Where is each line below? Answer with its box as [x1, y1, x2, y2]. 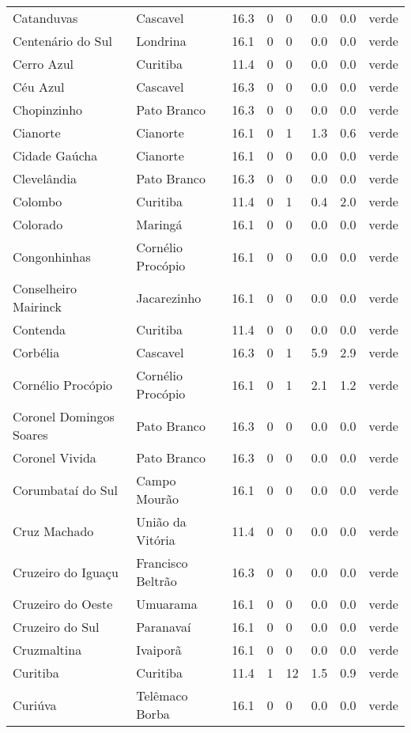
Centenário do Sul [13, 32, 112, 50]
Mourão [136, 489, 179, 508]
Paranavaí [136, 618, 191, 636]
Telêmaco [136, 686, 188, 705]
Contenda [13, 320, 66, 338]
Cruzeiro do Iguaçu [13, 562, 119, 581]
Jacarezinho [136, 288, 202, 307]
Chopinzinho [13, 100, 83, 119]
